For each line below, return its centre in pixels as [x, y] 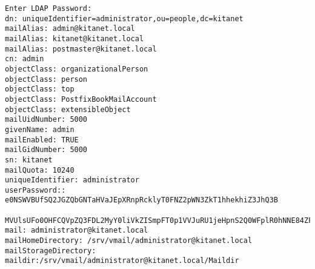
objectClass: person [46, 79]
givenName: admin [40, 129]
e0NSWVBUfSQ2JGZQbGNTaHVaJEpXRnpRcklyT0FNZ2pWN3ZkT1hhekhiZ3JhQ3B [142, 200]
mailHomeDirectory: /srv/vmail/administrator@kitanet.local [129, 241]
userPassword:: [35, 190]
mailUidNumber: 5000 [46, 120]
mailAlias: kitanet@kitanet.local [75, 38]
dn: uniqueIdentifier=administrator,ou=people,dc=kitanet [124, 18]
